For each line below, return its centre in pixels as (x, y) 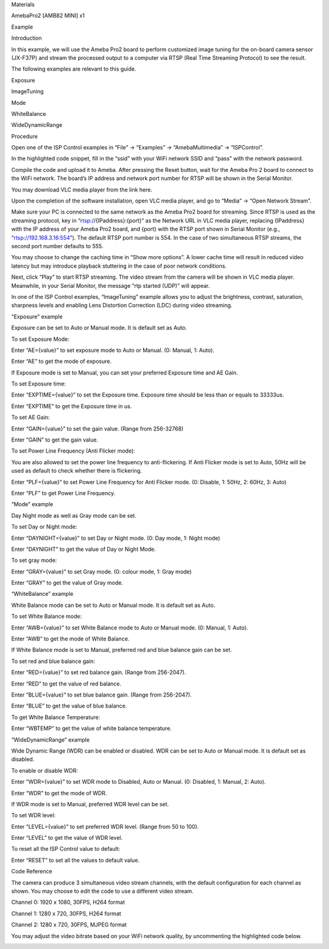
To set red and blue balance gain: (53, 661)
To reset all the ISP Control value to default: (66, 849)
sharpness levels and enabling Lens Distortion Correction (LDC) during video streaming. (122, 306)
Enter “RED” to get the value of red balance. (66, 684)
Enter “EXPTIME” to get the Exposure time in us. (72, 406)
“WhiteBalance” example (42, 594)
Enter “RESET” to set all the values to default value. (76, 860)
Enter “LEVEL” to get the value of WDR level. (67, 838)
